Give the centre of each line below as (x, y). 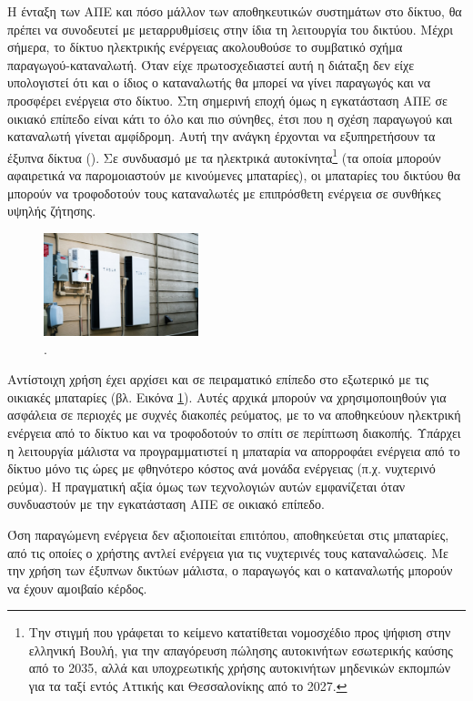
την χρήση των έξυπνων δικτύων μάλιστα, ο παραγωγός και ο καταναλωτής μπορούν (230, 570)
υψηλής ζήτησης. (52, 211)
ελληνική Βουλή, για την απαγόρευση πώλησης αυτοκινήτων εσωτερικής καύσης (241, 650)
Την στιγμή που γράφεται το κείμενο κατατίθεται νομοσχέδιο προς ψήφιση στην (240, 632)
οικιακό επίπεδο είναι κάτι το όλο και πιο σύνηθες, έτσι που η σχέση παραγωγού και (230, 118)
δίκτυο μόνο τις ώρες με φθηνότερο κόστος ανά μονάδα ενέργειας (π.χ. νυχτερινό (221, 468)
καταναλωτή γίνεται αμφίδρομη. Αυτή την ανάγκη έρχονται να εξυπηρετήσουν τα (221, 136)
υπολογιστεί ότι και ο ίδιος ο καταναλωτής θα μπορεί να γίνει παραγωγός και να (219, 82)
